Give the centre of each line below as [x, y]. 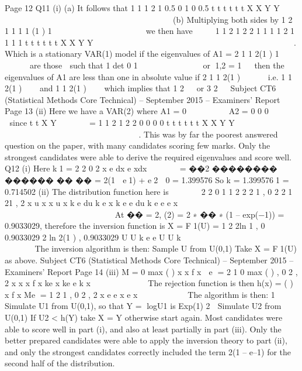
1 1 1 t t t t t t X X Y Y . [151, 42]
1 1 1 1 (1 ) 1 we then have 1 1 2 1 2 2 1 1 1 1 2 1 [150, 31]
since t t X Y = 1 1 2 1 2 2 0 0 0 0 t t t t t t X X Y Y [122, 122]
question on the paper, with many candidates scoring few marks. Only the [138, 145]
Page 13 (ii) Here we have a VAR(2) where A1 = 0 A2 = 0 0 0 [137, 111]
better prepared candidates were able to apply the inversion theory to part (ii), [146, 340]
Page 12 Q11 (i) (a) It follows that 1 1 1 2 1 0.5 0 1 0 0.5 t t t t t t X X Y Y [142, 8]
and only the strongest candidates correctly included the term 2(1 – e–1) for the [148, 351]
